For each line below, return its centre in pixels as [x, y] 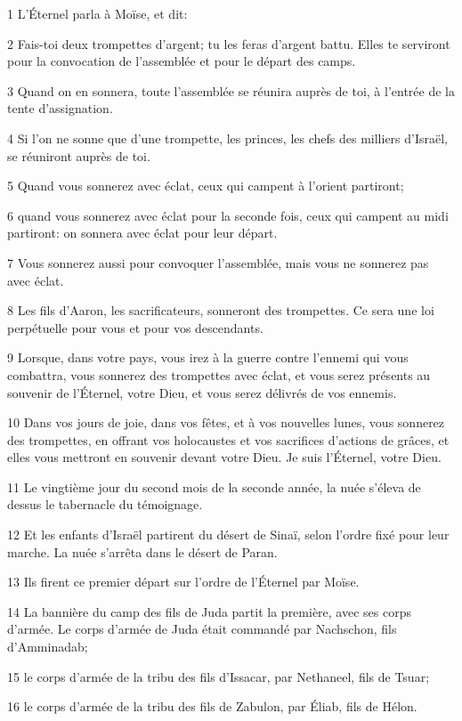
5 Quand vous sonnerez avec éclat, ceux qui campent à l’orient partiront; [206, 186]
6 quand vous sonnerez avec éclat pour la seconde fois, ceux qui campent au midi [228, 215]
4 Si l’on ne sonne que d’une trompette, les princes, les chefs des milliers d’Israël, [228, 138]
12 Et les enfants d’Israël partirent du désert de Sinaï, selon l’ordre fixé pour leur [228, 535]
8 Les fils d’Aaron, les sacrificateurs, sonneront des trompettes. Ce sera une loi [221, 310]
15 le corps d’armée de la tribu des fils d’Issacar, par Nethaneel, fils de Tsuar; [219, 676]
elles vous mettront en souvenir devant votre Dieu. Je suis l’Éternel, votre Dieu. [224, 457]
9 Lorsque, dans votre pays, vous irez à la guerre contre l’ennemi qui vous [208, 357]
